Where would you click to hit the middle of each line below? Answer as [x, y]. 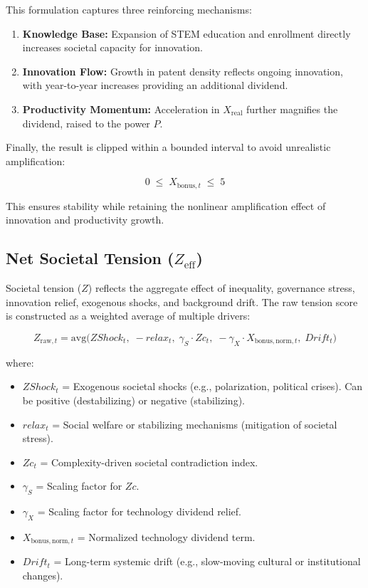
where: [20, 362]
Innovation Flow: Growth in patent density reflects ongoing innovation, [183, 71]
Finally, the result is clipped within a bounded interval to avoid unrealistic [168, 147]
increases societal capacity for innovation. [112, 47]
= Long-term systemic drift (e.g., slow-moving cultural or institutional [207, 561]
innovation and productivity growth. [85, 220]
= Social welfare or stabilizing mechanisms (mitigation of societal [195, 424]
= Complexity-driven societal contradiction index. [149, 462]
